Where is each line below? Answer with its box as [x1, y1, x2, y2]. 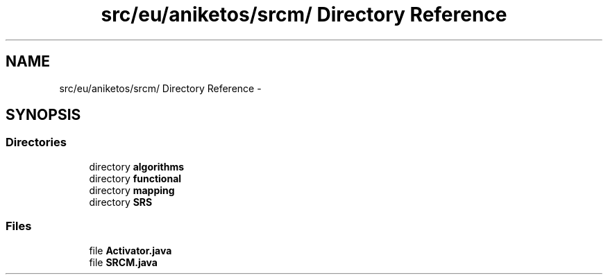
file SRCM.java [89, 256, 158, 268]
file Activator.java [89, 244, 172, 256]
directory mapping [89, 184, 175, 196]
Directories [6, 135, 67, 150]
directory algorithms [89, 160, 185, 173]
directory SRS [89, 195, 153, 208]
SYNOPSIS [6, 106, 81, 124]
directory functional [89, 172, 182, 184]
